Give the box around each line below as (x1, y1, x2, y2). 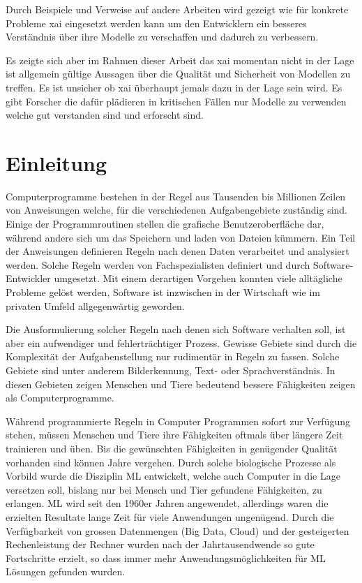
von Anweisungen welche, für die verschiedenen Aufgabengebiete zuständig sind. (6, 202, 347, 217)
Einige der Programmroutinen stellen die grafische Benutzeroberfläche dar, (6, 216, 324, 231)
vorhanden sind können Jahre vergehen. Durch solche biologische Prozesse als (6, 455, 336, 469)
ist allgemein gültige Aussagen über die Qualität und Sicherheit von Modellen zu (6, 66, 351, 81)
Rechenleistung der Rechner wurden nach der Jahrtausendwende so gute (6, 537, 315, 552)
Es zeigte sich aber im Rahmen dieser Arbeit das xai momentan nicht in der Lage (6, 52, 354, 67)
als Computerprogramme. (6, 390, 114, 405)
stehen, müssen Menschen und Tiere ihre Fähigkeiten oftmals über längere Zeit (6, 427, 343, 442)
